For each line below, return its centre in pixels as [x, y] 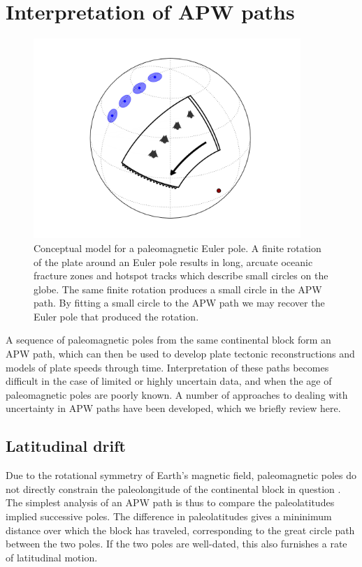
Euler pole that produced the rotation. [116, 316]
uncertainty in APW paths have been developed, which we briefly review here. [173, 408]
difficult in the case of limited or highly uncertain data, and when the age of [169, 381]
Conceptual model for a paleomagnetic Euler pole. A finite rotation [178, 248]
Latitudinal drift [66, 446]
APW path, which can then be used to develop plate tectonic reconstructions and [180, 354]
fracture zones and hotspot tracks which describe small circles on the [181, 275]
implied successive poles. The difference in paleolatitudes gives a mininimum [169, 516]
